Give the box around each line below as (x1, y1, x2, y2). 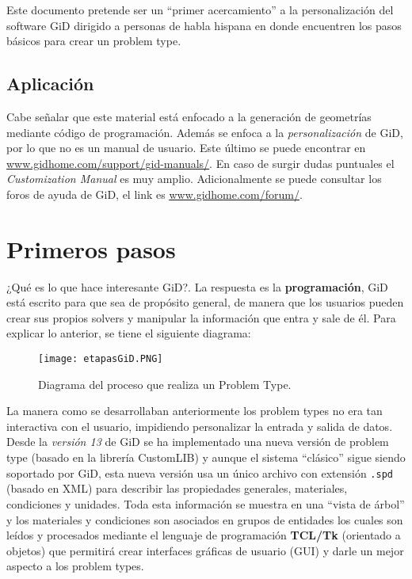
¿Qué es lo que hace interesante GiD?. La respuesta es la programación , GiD (6, 278, 388, 295)
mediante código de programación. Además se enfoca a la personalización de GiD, (6, 124, 403, 140)
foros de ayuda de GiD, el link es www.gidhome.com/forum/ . (6, 185, 303, 202)
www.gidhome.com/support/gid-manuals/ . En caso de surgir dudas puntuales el (6, 154, 395, 171)
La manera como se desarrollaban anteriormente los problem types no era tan (6, 402, 383, 419)
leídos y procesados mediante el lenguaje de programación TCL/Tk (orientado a (6, 527, 401, 543)
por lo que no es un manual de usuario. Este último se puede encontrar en (6, 139, 366, 156)
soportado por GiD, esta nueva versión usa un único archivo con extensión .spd (6, 464, 393, 481)
